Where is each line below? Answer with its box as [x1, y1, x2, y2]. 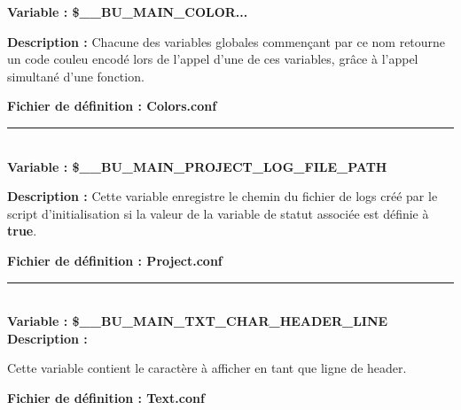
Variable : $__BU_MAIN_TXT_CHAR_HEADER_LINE [7, 312, 388, 330]
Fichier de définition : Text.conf [7, 388, 205, 406]
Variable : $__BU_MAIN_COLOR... [7, 3, 248, 20]
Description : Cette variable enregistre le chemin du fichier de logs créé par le [7, 187, 438, 205]
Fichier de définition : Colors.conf [7, 97, 217, 115]
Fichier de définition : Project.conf [7, 251, 223, 269]
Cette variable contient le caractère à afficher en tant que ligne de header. [7, 359, 407, 377]
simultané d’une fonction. [7, 66, 145, 85]
